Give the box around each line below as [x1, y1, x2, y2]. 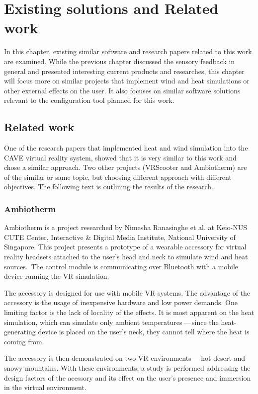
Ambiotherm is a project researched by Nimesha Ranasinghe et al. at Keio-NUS [4, 222, 248, 233]
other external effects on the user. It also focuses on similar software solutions [4, 85, 241, 95]
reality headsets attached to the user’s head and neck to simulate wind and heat [4, 251, 248, 262]
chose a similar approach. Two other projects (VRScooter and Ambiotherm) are [4, 162, 247, 172]
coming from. [4, 336, 44, 346]
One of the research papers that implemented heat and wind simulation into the [4, 143, 248, 153]
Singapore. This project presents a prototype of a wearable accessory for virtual [4, 241, 247, 252]
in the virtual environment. [4, 382, 86, 393]
